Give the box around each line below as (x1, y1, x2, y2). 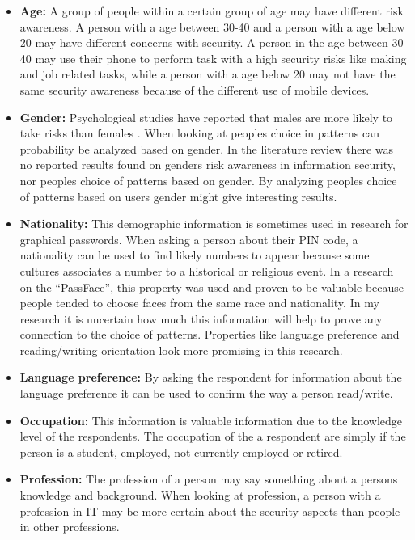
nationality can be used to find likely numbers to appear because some (19, 247, 370, 264)
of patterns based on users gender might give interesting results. (19, 188, 337, 205)
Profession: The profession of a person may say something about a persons (19, 470, 398, 487)
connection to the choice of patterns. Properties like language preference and (19, 326, 400, 343)
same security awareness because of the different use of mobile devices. (19, 81, 370, 98)
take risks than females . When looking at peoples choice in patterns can (19, 124, 379, 141)
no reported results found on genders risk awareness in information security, (19, 156, 396, 173)
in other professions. (19, 518, 120, 535)
